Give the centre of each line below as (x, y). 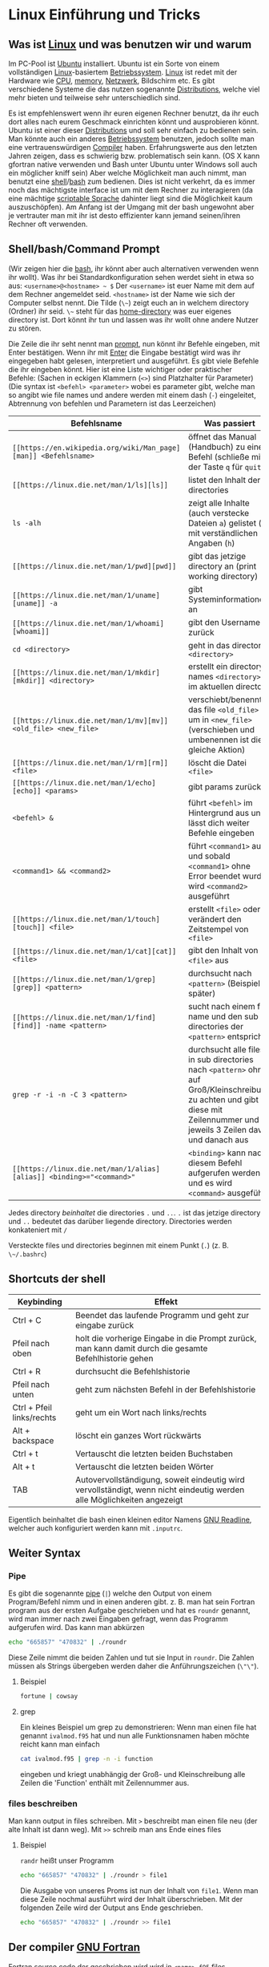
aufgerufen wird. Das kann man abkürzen (77, 1628)
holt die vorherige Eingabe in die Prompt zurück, (166, 1338)
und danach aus (218, 1139)
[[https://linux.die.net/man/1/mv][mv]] (90, 720)
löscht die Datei (217, 762)
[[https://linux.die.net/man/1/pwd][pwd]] (94, 566)
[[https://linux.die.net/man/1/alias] (86, 1168)
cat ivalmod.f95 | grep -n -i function (86, 1759)
